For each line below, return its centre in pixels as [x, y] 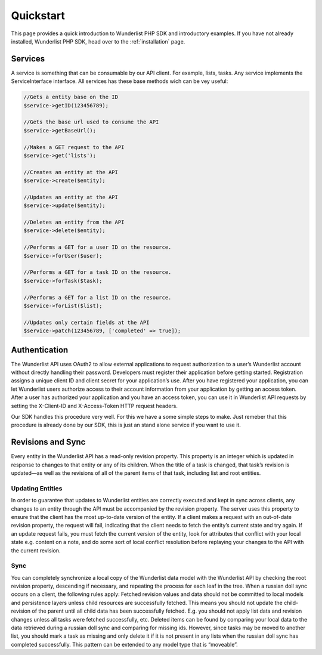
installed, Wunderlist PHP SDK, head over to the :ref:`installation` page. [98, 41]
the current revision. [36, 550]
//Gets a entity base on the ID [71, 97]
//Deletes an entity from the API [74, 223]
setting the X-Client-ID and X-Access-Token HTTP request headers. [95, 406]
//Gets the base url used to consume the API [91, 122]
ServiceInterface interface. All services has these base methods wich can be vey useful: [120, 81]
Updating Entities [37, 488]
